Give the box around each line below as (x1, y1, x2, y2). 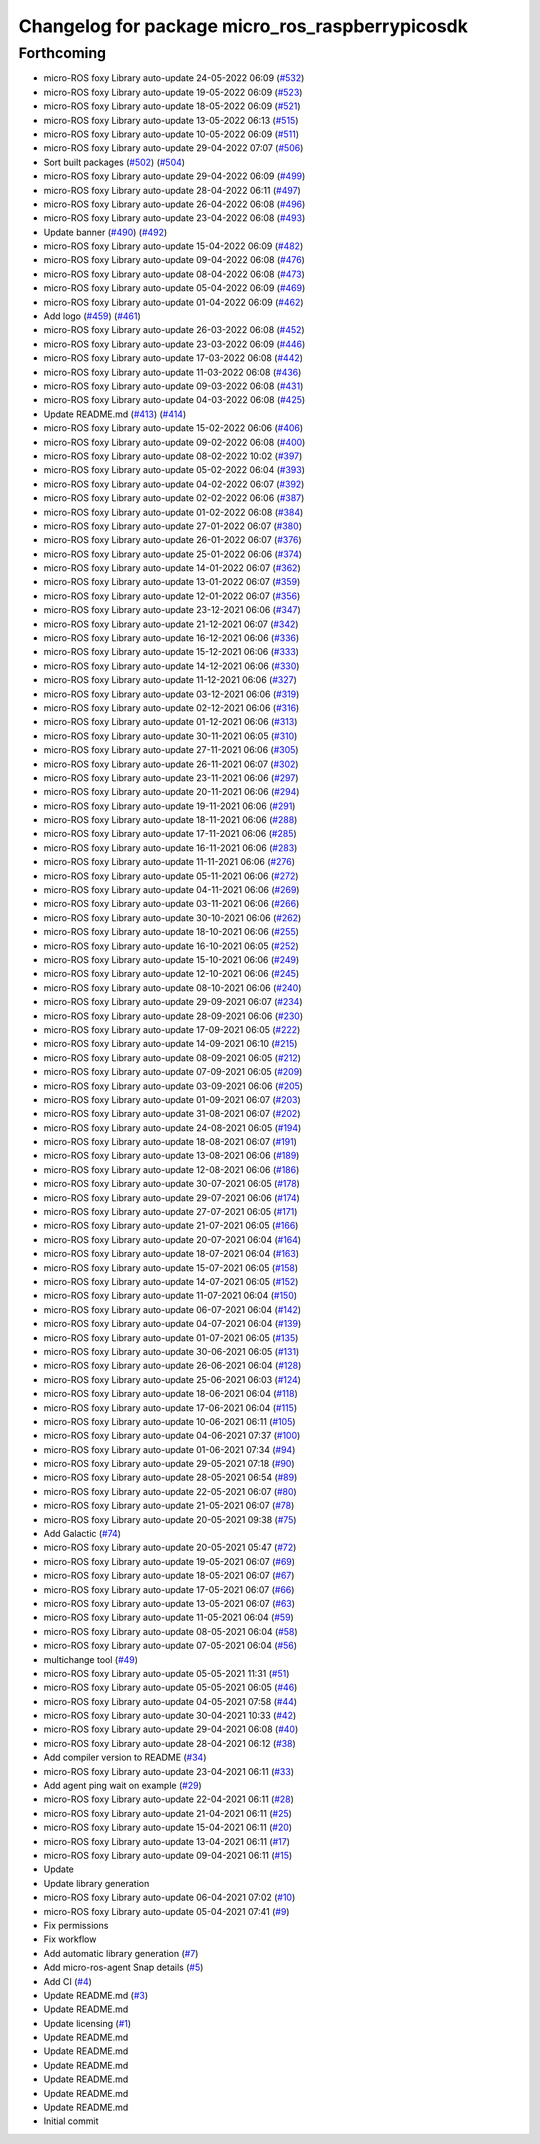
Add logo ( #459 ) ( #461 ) (43, 310, 142, 322)
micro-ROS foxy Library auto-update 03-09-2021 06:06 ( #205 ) (43, 1080, 304, 1092)
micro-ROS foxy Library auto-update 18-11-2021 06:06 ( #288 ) (43, 814, 298, 826)
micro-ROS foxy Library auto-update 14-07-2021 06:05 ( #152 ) (43, 1275, 299, 1287)
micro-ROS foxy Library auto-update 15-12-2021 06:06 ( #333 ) (43, 646, 300, 658)
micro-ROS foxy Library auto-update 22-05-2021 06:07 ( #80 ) (43, 1485, 297, 1497)
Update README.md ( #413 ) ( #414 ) (43, 408, 187, 420)
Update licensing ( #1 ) (43, 2017, 132, 2029)
